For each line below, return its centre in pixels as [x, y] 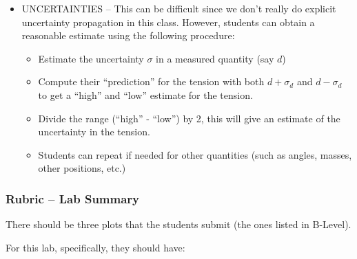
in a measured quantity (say [215, 58]
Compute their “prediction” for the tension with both [151, 81]
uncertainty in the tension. [94, 132]
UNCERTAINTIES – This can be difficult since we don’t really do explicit [179, 8]
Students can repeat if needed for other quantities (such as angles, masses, [195, 154]
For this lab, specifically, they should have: [95, 247]
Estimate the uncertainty [91, 58]
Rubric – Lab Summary [73, 198]
